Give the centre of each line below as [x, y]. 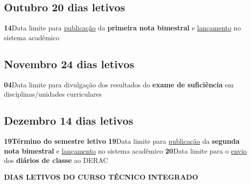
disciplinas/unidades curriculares [53, 94]
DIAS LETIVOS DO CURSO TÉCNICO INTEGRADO [101, 176]
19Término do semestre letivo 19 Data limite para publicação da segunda [122, 141]
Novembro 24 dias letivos [69, 64]
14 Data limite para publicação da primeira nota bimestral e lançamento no [123, 28]
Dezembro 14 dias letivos [69, 120]
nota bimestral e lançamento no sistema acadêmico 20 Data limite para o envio [125, 150]
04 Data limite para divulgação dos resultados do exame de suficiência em [119, 84]
